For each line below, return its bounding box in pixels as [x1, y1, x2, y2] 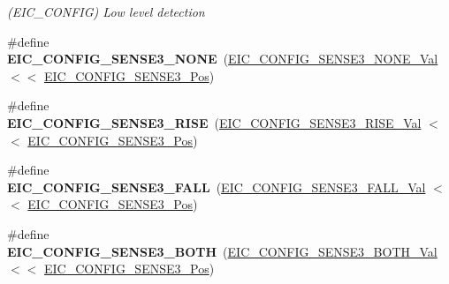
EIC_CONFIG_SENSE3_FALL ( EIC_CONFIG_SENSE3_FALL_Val [7, 177, 426, 196]
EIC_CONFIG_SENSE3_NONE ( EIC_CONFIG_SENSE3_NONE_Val [7, 49, 438, 68]
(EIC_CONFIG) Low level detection [7, 3, 205, 20]
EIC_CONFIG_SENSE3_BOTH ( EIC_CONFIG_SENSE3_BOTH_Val [7, 242, 438, 260]
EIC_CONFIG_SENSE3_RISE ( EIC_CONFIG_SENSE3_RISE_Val [7, 113, 422, 131]
